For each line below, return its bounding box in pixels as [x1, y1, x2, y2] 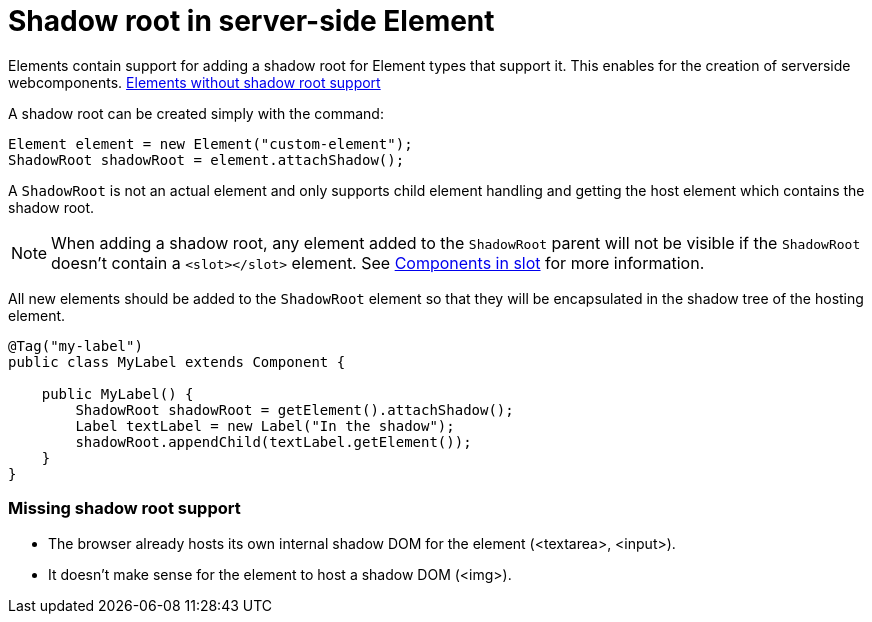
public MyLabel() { [41, 385, 194, 402]
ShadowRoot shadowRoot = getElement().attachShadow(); [75, 401, 514, 418]
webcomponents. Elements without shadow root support [8, 73, 381, 91]
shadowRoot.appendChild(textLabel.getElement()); [75, 433, 472, 450]
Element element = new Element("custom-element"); [8, 135, 413, 152]
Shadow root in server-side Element [8, 4, 495, 38]
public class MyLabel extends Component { [8, 353, 346, 370]
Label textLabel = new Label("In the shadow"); [75, 417, 455, 434]
